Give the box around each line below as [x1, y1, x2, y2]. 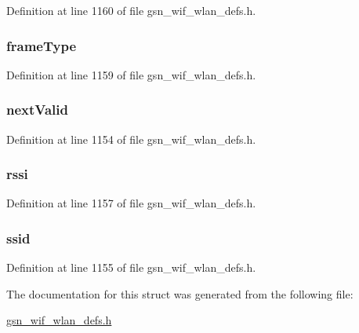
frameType [6, 35, 77, 55]
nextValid [6, 100, 68, 119]
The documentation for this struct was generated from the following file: [6, 285, 354, 302]
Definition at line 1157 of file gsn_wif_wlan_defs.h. [6, 195, 256, 211]
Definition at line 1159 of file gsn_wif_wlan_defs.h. [6, 66, 256, 82]
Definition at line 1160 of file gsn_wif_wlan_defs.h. [6, 2, 256, 18]
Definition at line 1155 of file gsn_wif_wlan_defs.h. [6, 259, 256, 276]
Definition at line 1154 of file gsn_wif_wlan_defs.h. [6, 130, 256, 147]
